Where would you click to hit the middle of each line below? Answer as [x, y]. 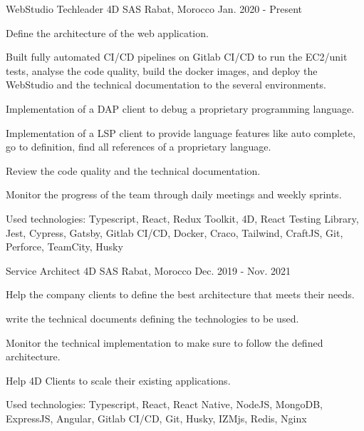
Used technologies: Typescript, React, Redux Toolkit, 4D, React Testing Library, [182, 218]
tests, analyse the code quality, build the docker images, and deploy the [162, 70]
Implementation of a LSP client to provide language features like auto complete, [181, 132]
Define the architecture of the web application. [107, 32]
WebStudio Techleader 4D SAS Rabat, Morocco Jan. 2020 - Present [154, 9]
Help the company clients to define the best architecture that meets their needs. [180, 294]
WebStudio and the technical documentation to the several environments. [166, 85]
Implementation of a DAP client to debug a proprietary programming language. [180, 108]
